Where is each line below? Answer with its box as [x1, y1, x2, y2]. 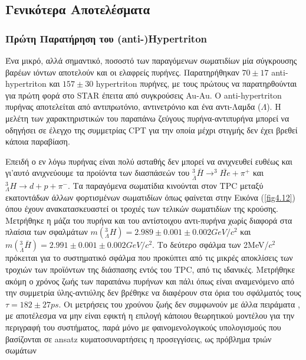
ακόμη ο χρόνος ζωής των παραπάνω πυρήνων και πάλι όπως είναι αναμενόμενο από [5, 274, 294, 287]
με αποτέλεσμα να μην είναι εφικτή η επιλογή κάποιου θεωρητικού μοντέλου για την [5, 309, 295, 322]
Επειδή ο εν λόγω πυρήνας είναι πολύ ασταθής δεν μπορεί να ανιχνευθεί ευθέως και [5, 155, 292, 167]
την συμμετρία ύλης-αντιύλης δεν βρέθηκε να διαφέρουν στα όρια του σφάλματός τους [5, 286, 301, 299]
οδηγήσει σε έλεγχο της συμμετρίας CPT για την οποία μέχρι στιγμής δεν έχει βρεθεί [5, 123, 298, 136]
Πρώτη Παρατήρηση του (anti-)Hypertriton [5, 31, 208, 45]
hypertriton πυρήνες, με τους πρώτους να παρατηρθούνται [96, 77, 297, 90]
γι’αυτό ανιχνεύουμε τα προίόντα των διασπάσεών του [5, 166, 190, 179]
